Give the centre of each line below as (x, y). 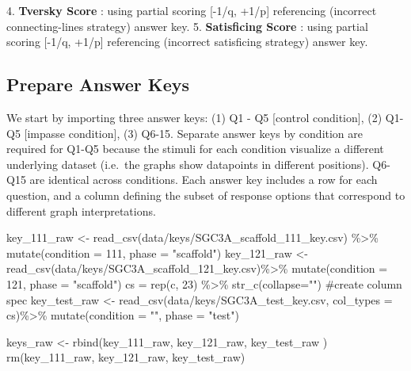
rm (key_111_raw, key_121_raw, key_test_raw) (126, 357)
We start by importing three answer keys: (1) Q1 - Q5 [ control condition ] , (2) (194, 117)
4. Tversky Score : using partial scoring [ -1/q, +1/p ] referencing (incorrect (192, 10)
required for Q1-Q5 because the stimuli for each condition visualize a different (195, 149)
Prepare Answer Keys (98, 84)
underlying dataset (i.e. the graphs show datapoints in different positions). (188, 164)
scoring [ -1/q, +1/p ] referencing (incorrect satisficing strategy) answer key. (187, 42)
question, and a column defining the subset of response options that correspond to (206, 195)
